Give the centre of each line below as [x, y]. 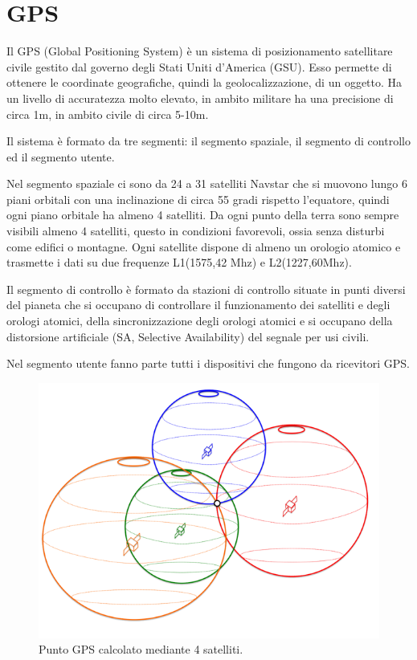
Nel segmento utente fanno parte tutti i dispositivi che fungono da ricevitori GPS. [208, 363]
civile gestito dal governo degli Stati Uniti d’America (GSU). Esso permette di [199, 66]
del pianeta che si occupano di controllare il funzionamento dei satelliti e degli [198, 305]
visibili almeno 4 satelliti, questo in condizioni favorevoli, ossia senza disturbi [196, 231]
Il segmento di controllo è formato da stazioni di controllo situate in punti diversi [206, 289]
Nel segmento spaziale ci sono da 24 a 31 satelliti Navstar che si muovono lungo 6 [207, 183]
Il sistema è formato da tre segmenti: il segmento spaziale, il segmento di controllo [208, 141]
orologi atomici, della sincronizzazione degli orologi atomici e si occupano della [200, 321]
